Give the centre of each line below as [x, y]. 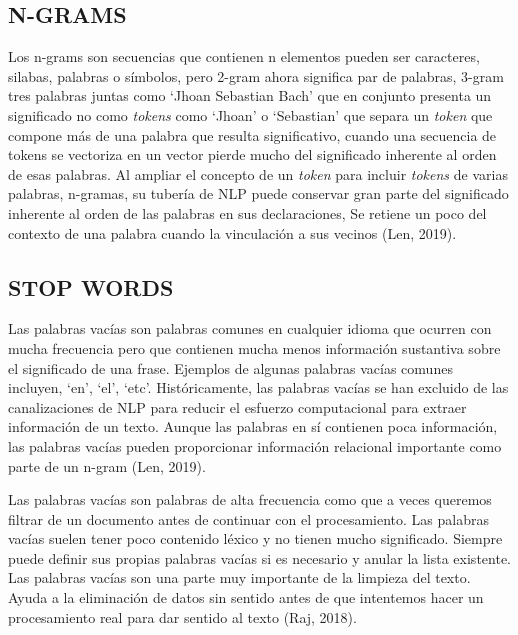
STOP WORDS [91, 286]
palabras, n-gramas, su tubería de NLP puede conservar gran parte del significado [258, 193]
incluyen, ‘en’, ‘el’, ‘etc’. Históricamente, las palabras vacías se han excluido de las [258, 387]
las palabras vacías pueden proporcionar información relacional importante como [255, 445]
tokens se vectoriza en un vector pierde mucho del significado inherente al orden [252, 154]
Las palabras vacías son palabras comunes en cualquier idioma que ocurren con [250, 328]
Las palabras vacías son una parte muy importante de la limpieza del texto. [239, 577]
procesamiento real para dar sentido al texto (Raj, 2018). [182, 616]
